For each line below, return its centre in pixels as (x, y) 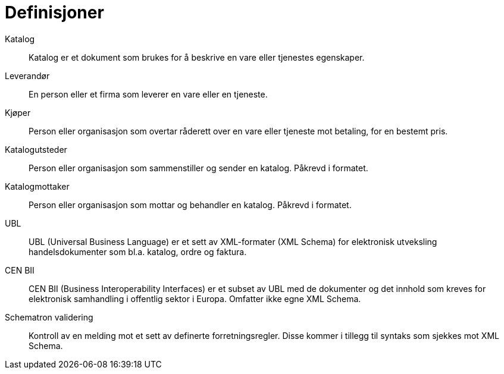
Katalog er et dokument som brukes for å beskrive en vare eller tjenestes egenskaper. (197, 57)
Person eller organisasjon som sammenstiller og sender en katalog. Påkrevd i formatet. (198, 168)
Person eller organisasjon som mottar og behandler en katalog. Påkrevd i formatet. (190, 205)
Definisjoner (54, 12)
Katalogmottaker (37, 186)
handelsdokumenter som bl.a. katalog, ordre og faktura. (138, 252)
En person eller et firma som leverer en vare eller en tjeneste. (148, 94)
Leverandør (27, 76)
